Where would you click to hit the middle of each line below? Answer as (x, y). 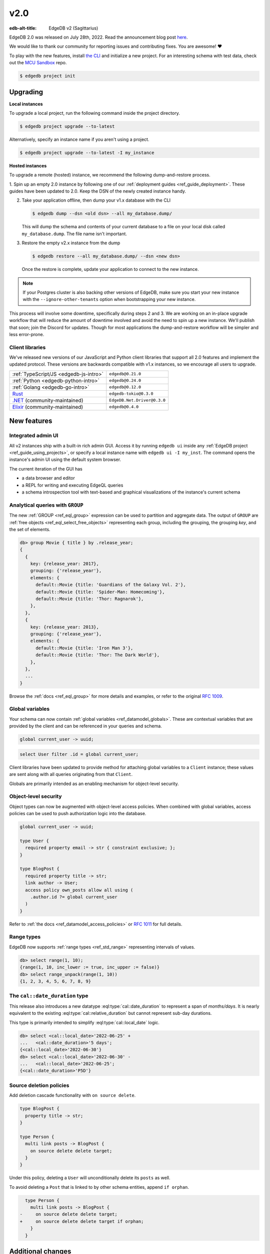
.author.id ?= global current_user (74, 897)
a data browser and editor (48, 478)
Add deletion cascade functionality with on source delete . (72, 1095)
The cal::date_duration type (49, 996)
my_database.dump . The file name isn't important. (74, 234)
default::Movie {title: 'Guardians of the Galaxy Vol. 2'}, (111, 585)
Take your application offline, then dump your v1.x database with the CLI (96, 200)
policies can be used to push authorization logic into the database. (78, 814)
